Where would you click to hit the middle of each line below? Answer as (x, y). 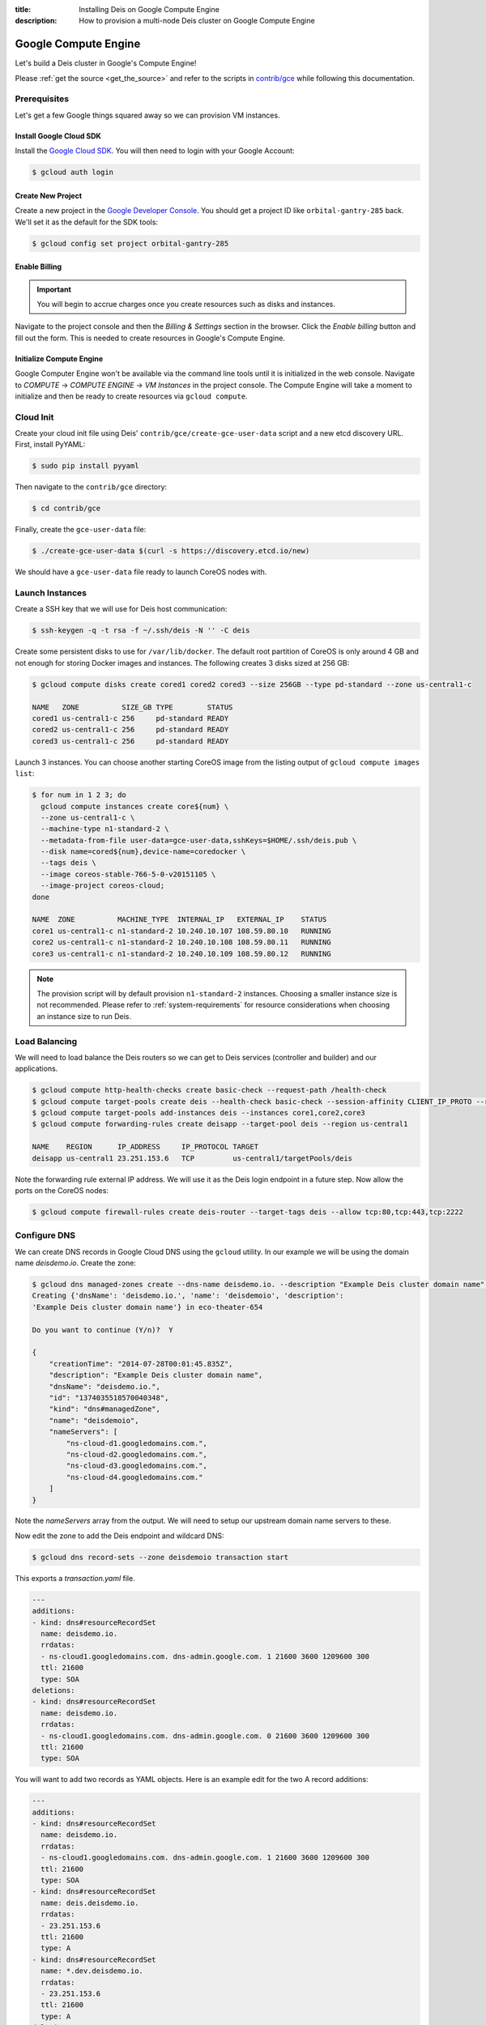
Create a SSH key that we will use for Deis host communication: (121, 609)
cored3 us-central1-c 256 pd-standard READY (130, 741)
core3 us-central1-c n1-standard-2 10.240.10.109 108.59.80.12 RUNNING (181, 953)
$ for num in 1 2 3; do (79, 795)
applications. (36, 1068)
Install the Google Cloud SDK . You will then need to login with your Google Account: (155, 151)
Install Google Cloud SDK (58, 136)
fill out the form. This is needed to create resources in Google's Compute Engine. (150, 338)
